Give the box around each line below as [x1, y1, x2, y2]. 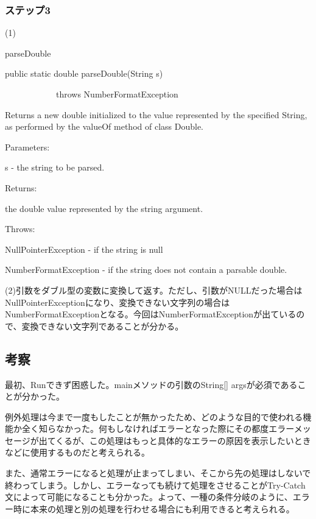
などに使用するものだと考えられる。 [5, 446, 150, 459]
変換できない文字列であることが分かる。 [21, 319, 184, 332]
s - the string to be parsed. [5, 161, 105, 174]
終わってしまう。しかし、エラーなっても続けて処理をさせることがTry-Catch [5, 478, 306, 491]
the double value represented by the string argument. [5, 202, 203, 214]
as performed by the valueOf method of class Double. [5, 120, 204, 133]
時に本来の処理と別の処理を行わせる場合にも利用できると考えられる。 [13, 502, 295, 515]
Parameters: [5, 140, 50, 153]
